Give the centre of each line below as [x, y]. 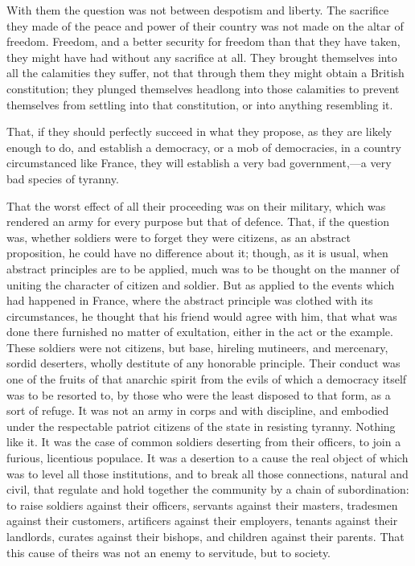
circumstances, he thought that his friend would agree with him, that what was [202, 316]
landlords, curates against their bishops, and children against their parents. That [205, 536]
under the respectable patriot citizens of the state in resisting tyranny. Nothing [201, 426]
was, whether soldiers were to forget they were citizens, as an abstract [179, 237]
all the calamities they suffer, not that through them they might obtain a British [205, 73]
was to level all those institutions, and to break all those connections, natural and [207, 473]
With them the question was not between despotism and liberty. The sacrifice [198, 10]
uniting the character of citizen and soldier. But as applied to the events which [201, 284]
